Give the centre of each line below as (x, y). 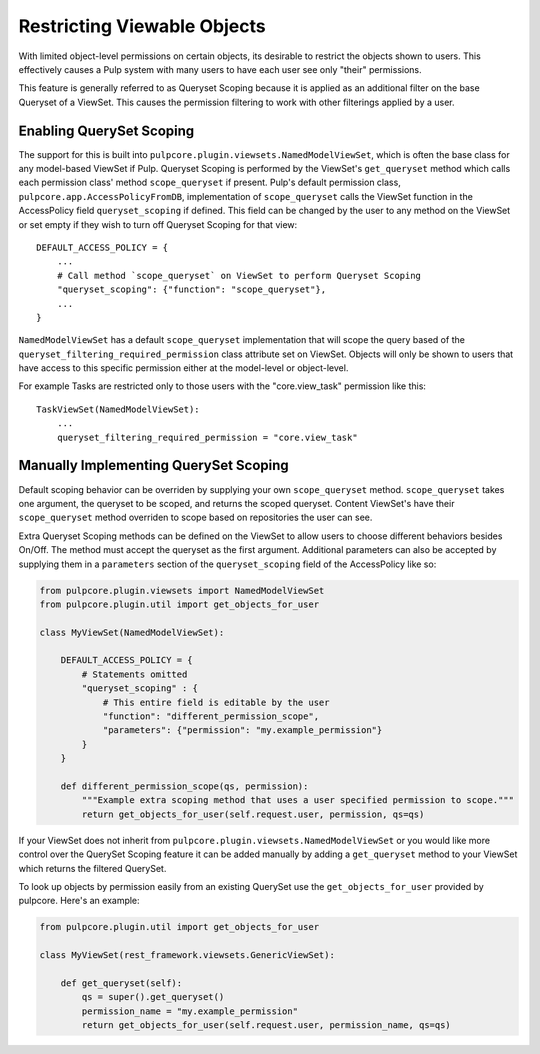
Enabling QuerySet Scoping (106, 130)
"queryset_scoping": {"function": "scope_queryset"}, (191, 289)
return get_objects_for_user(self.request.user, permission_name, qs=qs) (266, 1025)
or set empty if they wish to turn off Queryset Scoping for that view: (158, 224)
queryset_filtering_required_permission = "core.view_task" (207, 437)
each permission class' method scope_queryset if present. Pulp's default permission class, (210, 182)
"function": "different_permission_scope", (211, 716)
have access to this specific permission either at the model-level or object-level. (183, 368)
